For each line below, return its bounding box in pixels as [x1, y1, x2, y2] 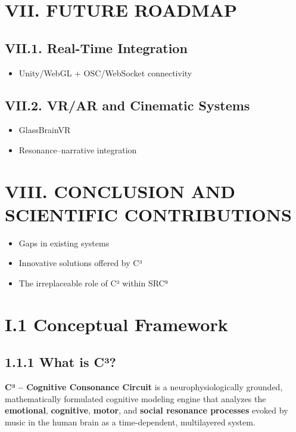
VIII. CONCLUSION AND [5, 178, 235, 203]
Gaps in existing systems [18, 236, 110, 249]
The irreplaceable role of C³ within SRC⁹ [18, 277, 168, 289]
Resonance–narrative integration [18, 143, 137, 156]
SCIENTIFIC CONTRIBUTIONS [5, 202, 292, 226]
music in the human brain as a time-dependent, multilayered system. [5, 416, 256, 428]
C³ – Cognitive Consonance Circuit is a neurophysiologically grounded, [5, 381, 283, 393]
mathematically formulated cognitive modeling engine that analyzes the [5, 392, 266, 405]
